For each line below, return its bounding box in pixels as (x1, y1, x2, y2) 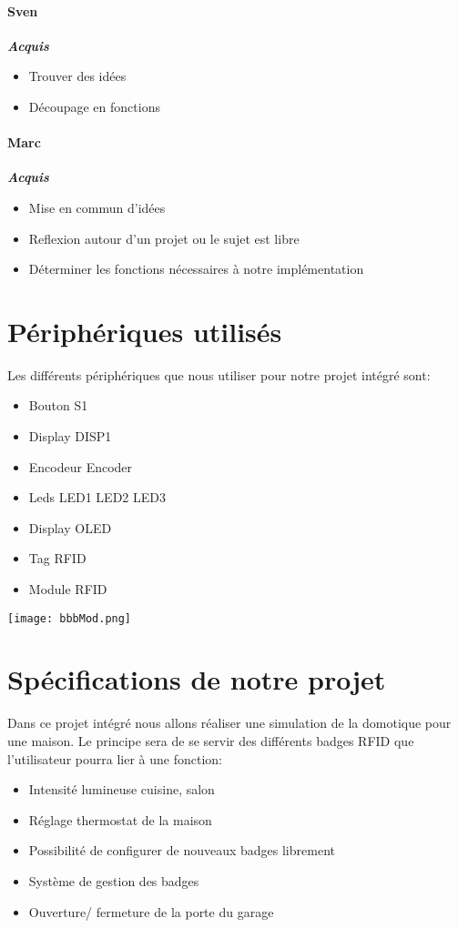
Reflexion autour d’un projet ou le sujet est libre (28, 228, 300, 247)
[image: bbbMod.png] (7, 611, 132, 625)
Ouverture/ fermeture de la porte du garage (28, 902, 274, 921)
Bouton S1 (28, 396, 88, 415)
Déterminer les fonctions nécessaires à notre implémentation (28, 259, 364, 278)
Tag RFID (28, 549, 87, 568)
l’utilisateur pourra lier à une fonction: (7, 749, 222, 768)
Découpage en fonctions (28, 96, 160, 116)
